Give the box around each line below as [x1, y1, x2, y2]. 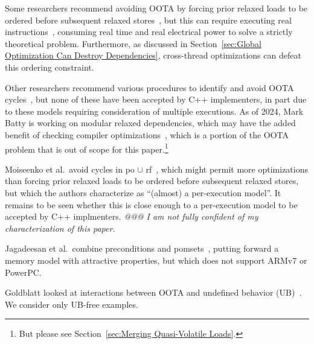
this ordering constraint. [5, 60, 94, 73]
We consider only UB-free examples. [5, 298, 138, 310]
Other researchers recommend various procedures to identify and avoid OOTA [5, 81, 294, 94]
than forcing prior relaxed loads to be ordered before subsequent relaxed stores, [5, 174, 299, 187]
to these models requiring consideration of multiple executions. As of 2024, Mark [5, 104, 304, 117]
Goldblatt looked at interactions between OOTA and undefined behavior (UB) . [5, 286, 302, 299]
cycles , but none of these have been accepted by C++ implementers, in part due [5, 93, 307, 106]
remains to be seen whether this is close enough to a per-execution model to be [5, 198, 298, 211]
